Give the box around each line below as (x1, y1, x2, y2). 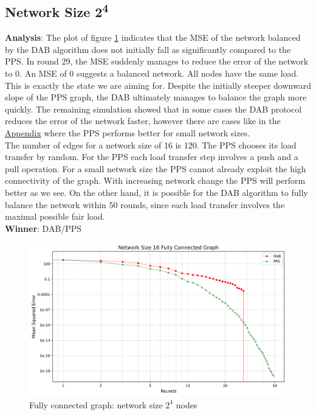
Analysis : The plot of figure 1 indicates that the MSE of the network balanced (5, 31, 301, 44)
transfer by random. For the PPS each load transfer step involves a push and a (5, 150, 298, 163)
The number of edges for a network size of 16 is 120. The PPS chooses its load (5, 138, 297, 151)
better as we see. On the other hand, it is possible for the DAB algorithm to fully (5, 186, 308, 198)
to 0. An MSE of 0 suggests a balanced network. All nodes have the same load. (5, 66, 299, 79)
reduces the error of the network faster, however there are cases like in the (5, 114, 281, 127)
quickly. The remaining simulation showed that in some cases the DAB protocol (5, 102, 302, 115)
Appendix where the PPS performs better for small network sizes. (5, 126, 250, 139)
